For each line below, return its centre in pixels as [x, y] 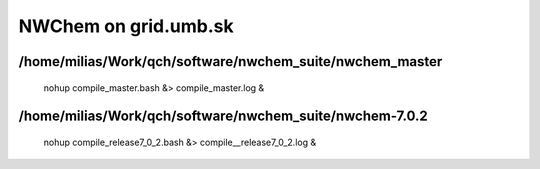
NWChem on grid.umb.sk [126, 26]
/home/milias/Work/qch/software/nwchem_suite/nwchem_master [230, 61]
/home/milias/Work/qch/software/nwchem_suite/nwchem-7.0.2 [223, 116]
